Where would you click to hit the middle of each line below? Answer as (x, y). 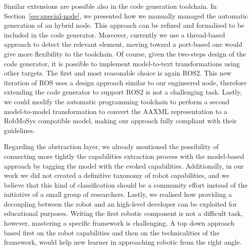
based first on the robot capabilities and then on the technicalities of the (112, 232)
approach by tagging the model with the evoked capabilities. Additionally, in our (124, 165)
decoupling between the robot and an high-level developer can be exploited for (121, 203)
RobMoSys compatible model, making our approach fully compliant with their (120, 121)
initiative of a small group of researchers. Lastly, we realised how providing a (118, 194)
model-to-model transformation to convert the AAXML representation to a (116, 111)
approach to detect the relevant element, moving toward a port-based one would (123, 44)
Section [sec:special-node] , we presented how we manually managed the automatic (126, 15)
